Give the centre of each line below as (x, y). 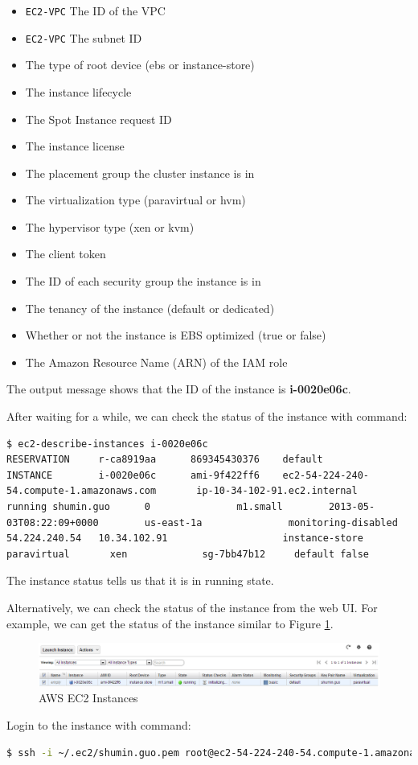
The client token (66, 254)
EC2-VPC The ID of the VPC (95, 10)
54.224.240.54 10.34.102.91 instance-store (185, 539)
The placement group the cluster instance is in (140, 173)
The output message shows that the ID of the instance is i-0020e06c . (179, 389)
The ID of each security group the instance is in (143, 281)
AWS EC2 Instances (88, 698)
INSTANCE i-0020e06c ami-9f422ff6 (133, 475)
